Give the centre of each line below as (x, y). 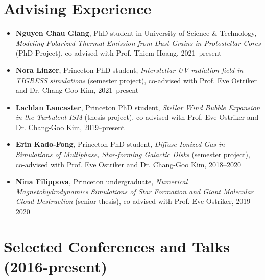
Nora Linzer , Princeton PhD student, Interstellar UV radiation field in (129, 70)
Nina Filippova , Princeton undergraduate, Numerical (102, 181)
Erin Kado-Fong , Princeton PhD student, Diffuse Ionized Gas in (120, 144)
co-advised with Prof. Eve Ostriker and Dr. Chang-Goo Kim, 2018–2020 (128, 164)
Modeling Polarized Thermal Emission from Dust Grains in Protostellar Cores (138, 43)
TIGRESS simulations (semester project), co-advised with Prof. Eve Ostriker (136, 80)
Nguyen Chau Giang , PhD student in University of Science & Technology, (136, 33)
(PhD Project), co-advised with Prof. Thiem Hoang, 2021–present (118, 53)
